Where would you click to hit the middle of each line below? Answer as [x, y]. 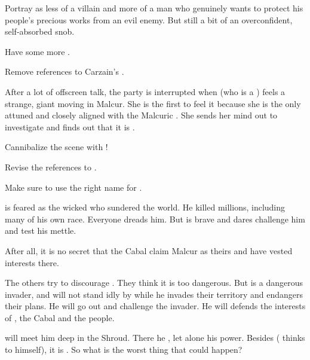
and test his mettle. [41, 231]
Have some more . [37, 51]
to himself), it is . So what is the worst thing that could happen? [124, 350]
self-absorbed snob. [40, 31]
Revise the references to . [51, 167]
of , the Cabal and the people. [60, 317]
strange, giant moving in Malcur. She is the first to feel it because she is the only [153, 103]
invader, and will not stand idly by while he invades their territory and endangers [154, 294]
